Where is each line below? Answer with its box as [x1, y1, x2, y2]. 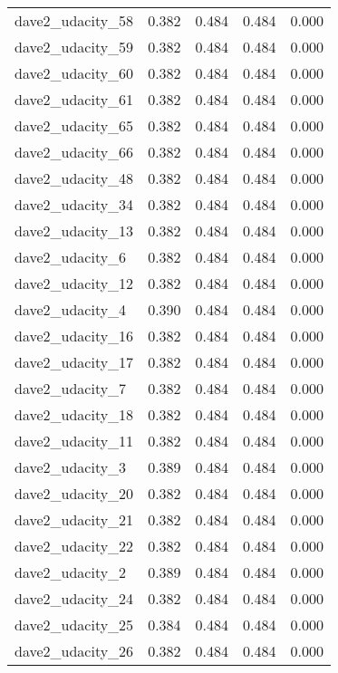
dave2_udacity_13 [14, 220, 134, 241]
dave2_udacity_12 [14, 273, 134, 293]
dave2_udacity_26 [14, 640, 134, 661]
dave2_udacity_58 [14, 10, 134, 31]
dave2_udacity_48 [14, 168, 134, 188]
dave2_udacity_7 [14, 378, 127, 399]
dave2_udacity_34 [14, 194, 134, 215]
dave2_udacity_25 [14, 614, 134, 635]
